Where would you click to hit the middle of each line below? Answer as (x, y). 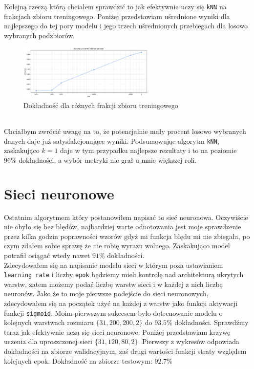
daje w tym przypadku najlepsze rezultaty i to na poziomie (148, 150)
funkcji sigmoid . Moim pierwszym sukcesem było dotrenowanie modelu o (113, 313)
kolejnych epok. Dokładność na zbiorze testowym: (78, 360)
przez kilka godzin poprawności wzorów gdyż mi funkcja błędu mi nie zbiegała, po (127, 236)
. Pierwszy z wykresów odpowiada (189, 341)
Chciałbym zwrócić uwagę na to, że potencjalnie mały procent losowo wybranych (125, 131)
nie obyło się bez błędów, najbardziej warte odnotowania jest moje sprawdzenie (123, 227)
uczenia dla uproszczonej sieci (48, 341)
